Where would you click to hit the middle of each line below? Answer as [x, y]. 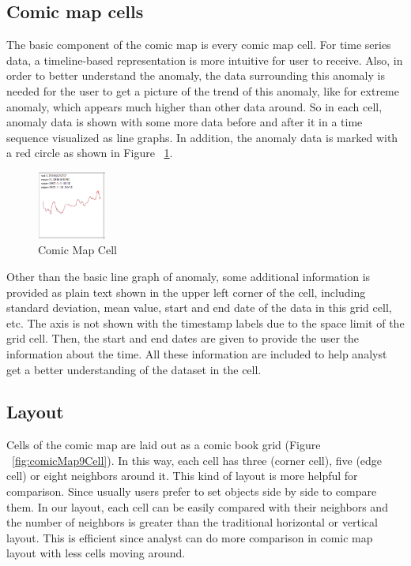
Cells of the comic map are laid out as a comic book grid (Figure [164, 445]
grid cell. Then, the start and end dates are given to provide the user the [183, 338]
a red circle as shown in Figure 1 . [90, 153]
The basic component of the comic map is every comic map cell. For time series [199, 45]
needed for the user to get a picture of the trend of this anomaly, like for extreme [203, 90]
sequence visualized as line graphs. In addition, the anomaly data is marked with [202, 137]
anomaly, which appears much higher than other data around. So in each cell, [194, 106]
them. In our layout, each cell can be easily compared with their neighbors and [197, 506]
